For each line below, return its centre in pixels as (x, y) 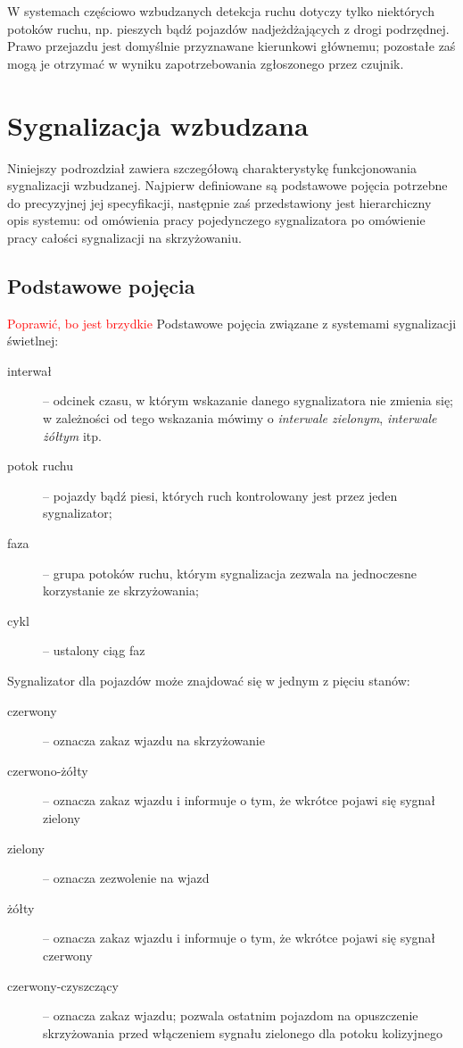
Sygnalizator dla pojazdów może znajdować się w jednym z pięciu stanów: (209, 680)
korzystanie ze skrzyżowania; (121, 591)
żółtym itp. (72, 435)
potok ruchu (40, 466)
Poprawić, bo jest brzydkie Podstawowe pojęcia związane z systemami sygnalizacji (232, 323)
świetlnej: (33, 341)
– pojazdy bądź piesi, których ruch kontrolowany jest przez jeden (220, 495)
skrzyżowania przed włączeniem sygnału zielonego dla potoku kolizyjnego (243, 1032)
